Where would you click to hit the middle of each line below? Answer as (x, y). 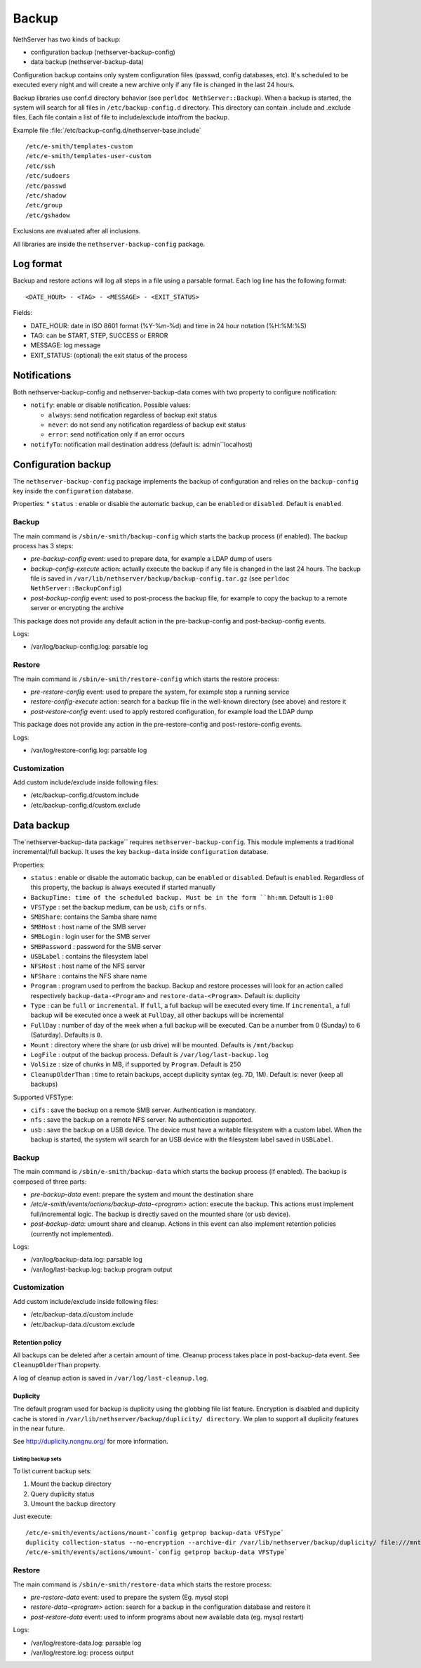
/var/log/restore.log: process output (82, 1653)
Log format (38, 264)
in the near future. (39, 1428)
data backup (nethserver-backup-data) (87, 62)
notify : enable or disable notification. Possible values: (111, 405)
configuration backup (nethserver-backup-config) (103, 52)
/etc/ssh (40, 166)
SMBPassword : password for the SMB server (96, 946)
